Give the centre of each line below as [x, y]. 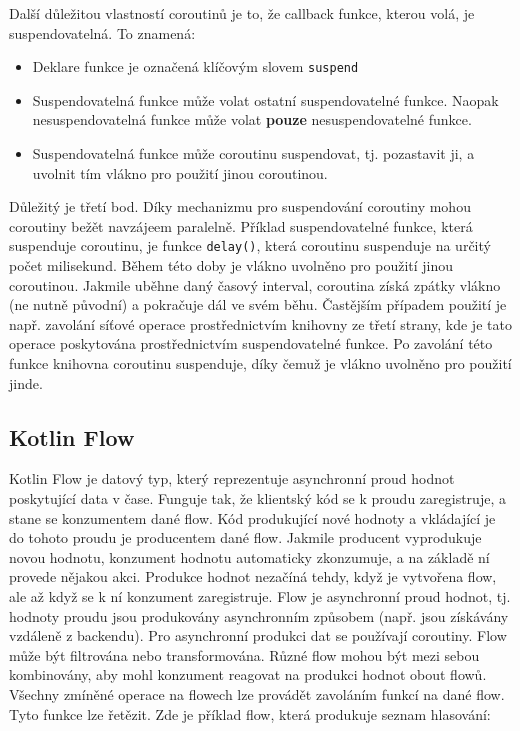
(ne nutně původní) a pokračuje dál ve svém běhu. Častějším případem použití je [258, 304]
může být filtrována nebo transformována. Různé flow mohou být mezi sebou [244, 654]
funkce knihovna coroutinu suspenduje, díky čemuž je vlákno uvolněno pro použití [260, 363]
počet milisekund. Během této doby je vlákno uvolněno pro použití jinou [231, 265]
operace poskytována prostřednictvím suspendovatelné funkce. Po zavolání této [251, 343]
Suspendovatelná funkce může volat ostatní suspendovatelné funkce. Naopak [265, 99]
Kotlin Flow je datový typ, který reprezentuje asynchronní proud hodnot [232, 478]
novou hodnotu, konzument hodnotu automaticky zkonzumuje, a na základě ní [249, 556]
